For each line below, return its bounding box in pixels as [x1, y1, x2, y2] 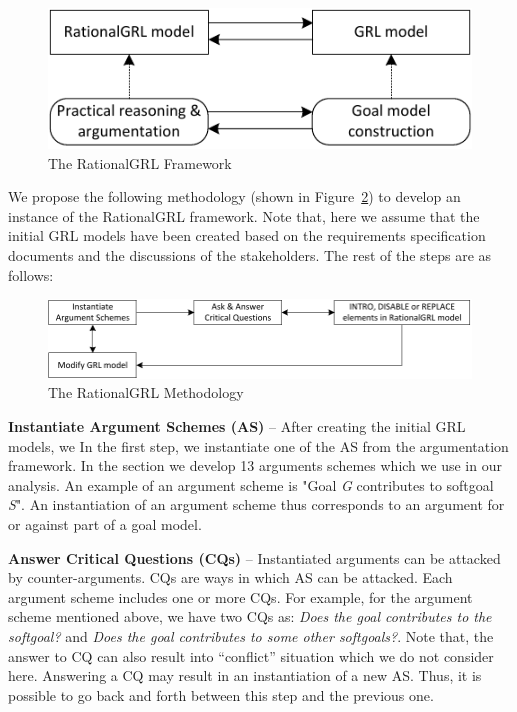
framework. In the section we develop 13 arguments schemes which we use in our [8, 455, 502, 476]
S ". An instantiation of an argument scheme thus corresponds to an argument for [8, 494, 505, 515]
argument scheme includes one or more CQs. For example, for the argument [8, 586, 473, 607]
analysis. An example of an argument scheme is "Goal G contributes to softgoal [8, 474, 494, 495]
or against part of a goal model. [8, 513, 202, 534]
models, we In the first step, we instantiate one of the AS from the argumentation [8, 435, 509, 456]
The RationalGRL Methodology [48, 382, 244, 403]
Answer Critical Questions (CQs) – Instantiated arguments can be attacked [8, 547, 501, 568]
